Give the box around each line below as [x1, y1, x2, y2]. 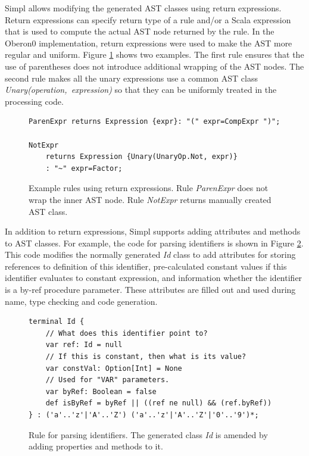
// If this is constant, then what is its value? [45, 352, 246, 361]
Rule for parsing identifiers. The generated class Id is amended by [29, 428, 268, 441]
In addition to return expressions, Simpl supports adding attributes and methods [5, 225, 301, 238]
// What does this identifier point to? [45, 329, 208, 338]
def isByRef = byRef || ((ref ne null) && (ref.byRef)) [45, 399, 272, 408]
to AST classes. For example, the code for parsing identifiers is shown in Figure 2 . [5, 236, 304, 249]
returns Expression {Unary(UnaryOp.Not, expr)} [45, 152, 238, 161]
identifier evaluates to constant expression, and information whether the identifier [5, 271, 302, 284]
